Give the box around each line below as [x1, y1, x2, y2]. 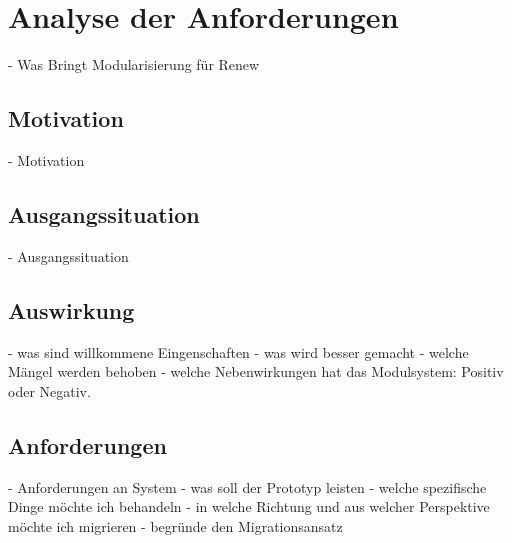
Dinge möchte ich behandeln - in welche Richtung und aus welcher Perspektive [8, 496, 490, 517]
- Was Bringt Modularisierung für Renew [8, 54, 260, 75]
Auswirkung [8, 294, 135, 325]
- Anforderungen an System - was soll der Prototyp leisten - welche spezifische [8, 476, 487, 497]
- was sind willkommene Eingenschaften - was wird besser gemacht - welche [8, 341, 469, 362]
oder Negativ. [8, 380, 91, 401]
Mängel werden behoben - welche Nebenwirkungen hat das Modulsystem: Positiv [8, 361, 504, 382]
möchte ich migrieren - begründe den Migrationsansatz [8, 515, 343, 536]
